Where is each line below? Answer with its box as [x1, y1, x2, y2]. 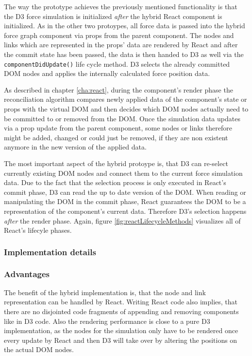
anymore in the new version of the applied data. [4, 142, 147, 152]
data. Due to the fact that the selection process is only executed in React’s [4, 177, 226, 187]
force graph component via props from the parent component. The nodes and [4, 30, 234, 40]
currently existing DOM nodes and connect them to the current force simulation [4, 168, 243, 178]
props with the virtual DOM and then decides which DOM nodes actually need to [4, 104, 249, 113]
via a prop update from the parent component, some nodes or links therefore [4, 123, 232, 133]
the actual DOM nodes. [4, 344, 74, 355]
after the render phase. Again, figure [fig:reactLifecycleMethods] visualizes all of [4, 215, 241, 225]
